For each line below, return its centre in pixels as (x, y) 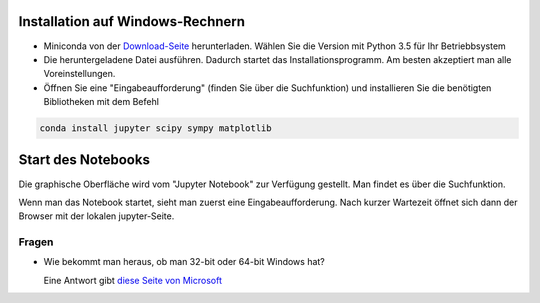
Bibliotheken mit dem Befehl (101, 102)
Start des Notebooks (84, 160)
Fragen (36, 242)
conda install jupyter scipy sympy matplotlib (155, 128)
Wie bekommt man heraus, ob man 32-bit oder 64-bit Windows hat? (184, 262)
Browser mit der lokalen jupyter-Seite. (96, 216)
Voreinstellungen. (79, 74)
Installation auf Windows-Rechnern (131, 21)
